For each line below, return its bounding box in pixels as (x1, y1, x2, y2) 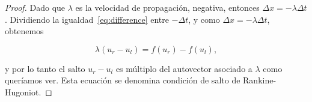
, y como (188, 13, 220, 25)
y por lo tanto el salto (5, 62, 85, 74)
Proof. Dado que (5, 1, 66, 13)
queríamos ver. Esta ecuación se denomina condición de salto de (5, 74, 240, 86)
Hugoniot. (5, 85, 41, 98)
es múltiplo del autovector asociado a (115, 62, 252, 74)
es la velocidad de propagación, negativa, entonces (75, 1, 260, 13)
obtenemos (5, 25, 44, 37)
